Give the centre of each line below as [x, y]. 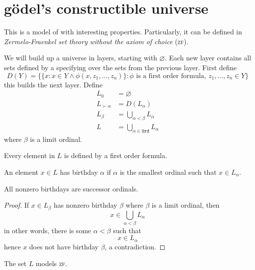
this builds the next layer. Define [53, 84]
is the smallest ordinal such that [168, 172]
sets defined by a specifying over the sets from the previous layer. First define [120, 67]
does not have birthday [64, 246]
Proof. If [16, 205]
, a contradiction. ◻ [135, 246]
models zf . [51, 263]
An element [21, 172]
